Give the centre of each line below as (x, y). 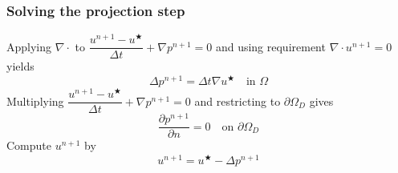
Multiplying (35, 101)
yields (20, 66)
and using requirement (270, 46)
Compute (29, 145)
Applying (29, 46)
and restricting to (238, 101)
